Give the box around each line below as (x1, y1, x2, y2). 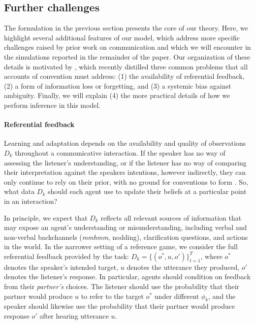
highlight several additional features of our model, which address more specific (4, 32, 240, 42)
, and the (208, 291, 236, 301)
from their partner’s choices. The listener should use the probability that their (4, 281, 240, 292)
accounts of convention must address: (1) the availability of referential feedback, (4, 71, 245, 81)
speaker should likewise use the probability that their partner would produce (4, 301, 235, 311)
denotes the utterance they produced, (127, 261, 240, 272)
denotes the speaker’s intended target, (4, 261, 119, 272)
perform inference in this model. (4, 99, 101, 110)
